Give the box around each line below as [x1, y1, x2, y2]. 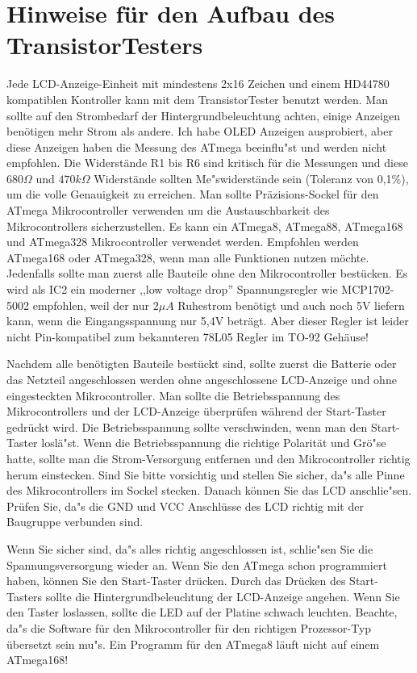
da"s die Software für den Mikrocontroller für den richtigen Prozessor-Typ [6, 619, 372, 636]
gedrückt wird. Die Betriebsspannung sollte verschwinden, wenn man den [6, 418, 368, 435]
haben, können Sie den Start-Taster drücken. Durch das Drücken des [6, 572, 346, 589]
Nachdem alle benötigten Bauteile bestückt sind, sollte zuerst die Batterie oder [6, 355, 397, 372]
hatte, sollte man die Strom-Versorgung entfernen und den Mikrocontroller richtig [6, 449, 411, 466]
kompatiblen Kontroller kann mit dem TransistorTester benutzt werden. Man [6, 90, 388, 107]
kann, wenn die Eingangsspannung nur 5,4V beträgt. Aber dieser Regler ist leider [6, 312, 409, 329]
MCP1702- [341, 281, 394, 298]
